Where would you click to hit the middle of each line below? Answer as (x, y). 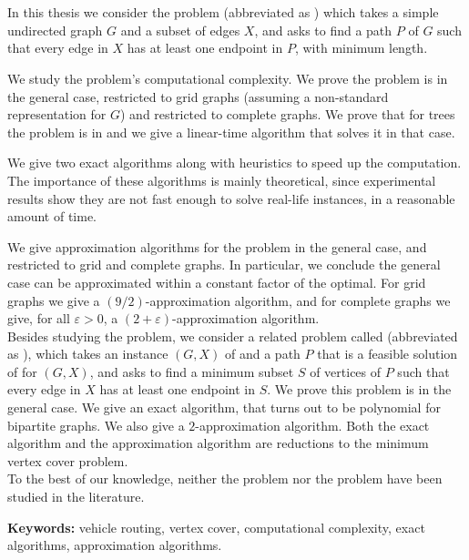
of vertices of (346, 371)
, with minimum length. (361, 48)
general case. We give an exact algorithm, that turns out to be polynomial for (224, 407)
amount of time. (52, 216)
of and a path (263, 354)
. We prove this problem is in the (359, 389)
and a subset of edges (180, 30)
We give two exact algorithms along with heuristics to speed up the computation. (234, 163)
